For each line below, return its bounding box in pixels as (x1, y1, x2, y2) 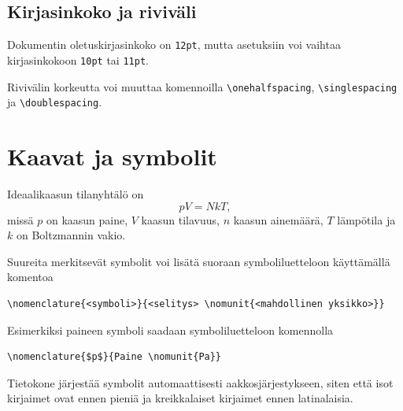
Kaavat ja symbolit (7, 140, 217, 172)
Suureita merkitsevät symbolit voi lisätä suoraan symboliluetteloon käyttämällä (7, 253, 390, 269)
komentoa (7, 268, 54, 285)
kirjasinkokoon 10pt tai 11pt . (7, 51, 149, 68)
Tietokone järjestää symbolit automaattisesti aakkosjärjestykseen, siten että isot (7, 374, 394, 391)
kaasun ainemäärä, (233, 211, 324, 228)
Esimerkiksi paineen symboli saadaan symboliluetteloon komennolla (7, 321, 334, 338)
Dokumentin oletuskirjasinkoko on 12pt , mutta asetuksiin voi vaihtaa (7, 36, 341, 53)
